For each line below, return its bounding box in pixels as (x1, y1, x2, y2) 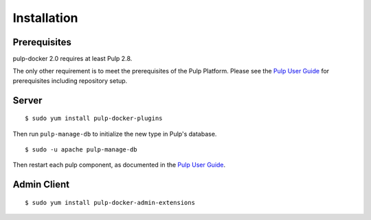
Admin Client (12, 179, 70, 191)
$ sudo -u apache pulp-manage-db (25, 146, 137, 154)
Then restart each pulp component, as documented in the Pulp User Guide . (12, 161, 226, 169)
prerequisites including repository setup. (12, 76, 128, 85)
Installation (12, 10, 78, 25)
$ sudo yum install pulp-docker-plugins (25, 114, 163, 123)
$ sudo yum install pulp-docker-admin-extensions (25, 199, 196, 206)
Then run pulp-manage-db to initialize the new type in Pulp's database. (12, 130, 217, 138)
